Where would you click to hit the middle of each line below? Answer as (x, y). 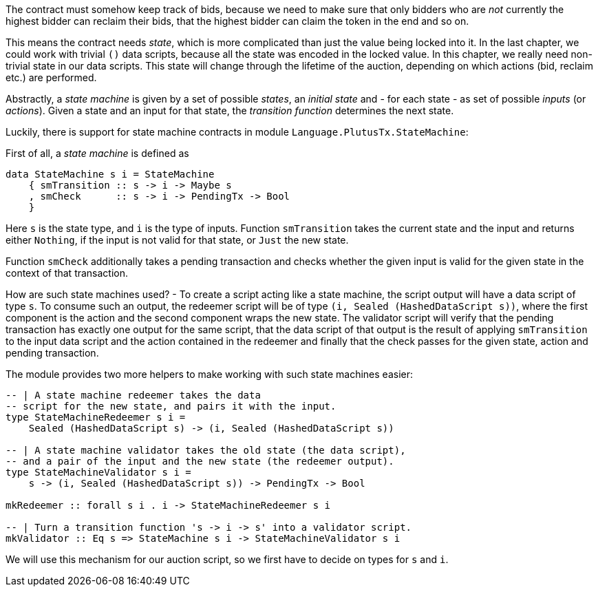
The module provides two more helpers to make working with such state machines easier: (209, 374)
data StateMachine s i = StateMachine (110, 174)
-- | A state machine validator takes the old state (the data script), (206, 450)
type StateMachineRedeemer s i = (96, 417)
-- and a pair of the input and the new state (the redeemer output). (200, 461)
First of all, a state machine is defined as (97, 153)
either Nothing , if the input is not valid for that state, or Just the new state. (177, 240)
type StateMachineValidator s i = (98, 472)
